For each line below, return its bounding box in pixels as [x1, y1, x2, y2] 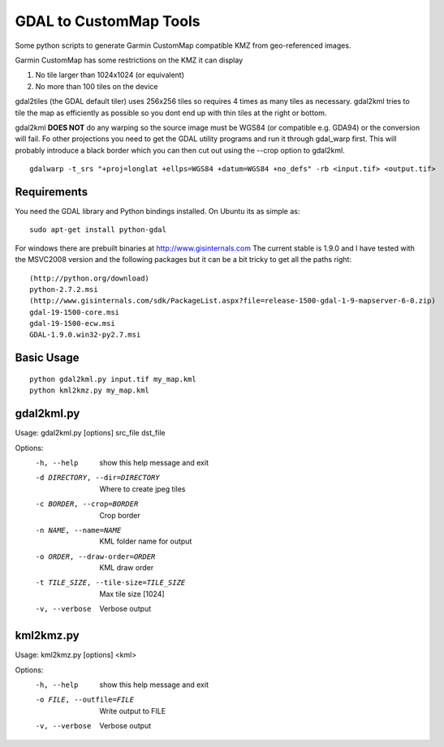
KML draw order [99, 563, 154, 573]
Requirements [15, 185, 88, 199]
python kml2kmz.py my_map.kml [29, 386, 150, 395]
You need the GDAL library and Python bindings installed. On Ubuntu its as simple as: [15, 206, 300, 216]
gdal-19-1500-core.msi [29, 307, 120, 316]
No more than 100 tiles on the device [35, 81, 158, 91]
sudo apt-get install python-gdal [29, 225, 166, 234]
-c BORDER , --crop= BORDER [35, 500, 139, 509]
